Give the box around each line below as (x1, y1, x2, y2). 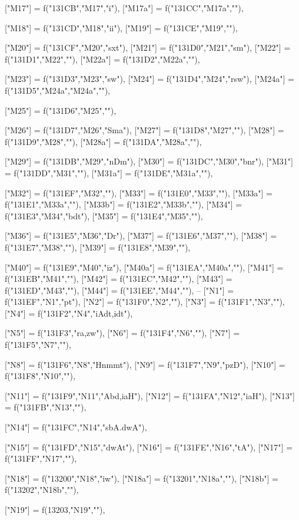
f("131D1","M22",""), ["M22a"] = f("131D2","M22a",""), (5, 52, 200, 65)
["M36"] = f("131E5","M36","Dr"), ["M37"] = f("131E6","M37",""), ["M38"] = (5, 229, 277, 242)
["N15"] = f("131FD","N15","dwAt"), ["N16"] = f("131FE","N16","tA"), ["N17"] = (5, 440, 293, 453)
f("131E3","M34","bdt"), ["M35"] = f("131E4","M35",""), (5, 209, 203, 222)
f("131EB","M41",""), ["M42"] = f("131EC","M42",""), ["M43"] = (5, 272, 232, 285)
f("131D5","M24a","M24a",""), (5, 84, 111, 96)
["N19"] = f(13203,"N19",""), (5, 503, 105, 515)
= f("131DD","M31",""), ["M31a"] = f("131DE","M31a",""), (5, 166, 213, 179)
